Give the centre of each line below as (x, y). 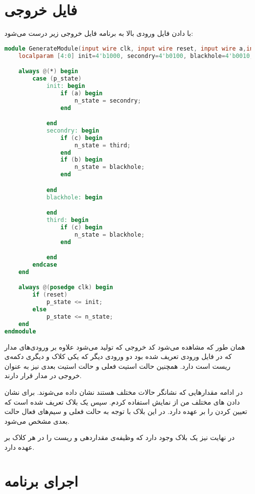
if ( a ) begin (81, 93)
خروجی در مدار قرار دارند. (43, 375)
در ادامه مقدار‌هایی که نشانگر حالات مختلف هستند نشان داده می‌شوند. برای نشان (124, 392)
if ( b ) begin (81, 160)
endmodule (20, 331)
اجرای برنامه (41, 480)
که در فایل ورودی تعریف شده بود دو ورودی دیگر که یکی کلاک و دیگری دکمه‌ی (118, 356)
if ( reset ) (50, 295)
